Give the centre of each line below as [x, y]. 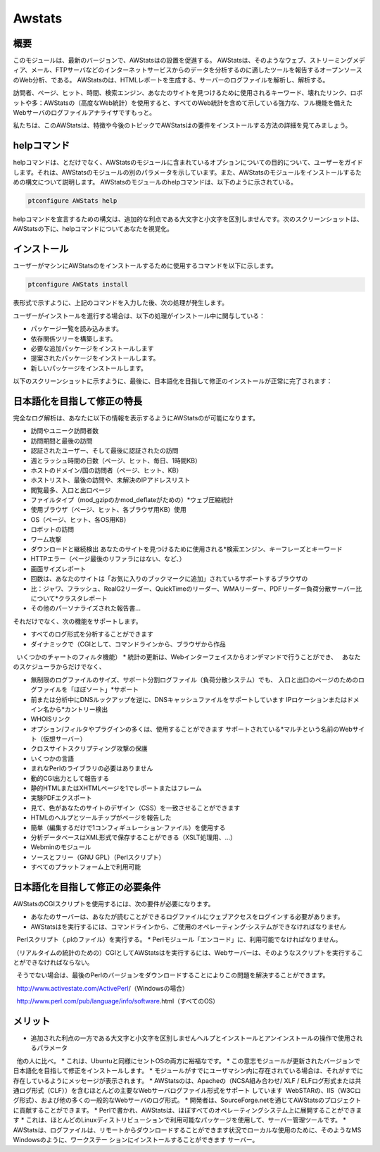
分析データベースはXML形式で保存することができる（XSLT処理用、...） [134, 837]
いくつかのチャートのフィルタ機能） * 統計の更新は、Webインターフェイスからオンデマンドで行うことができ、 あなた [189, 657]
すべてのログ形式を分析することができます [92, 634]
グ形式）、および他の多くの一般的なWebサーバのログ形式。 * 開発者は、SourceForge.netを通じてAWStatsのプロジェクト [187, 1100]
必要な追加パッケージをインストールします [92, 348]
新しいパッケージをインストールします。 [89, 368]
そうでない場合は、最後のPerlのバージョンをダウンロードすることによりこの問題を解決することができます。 [173, 975]
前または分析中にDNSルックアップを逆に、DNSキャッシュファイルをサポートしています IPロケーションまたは [189, 699]
